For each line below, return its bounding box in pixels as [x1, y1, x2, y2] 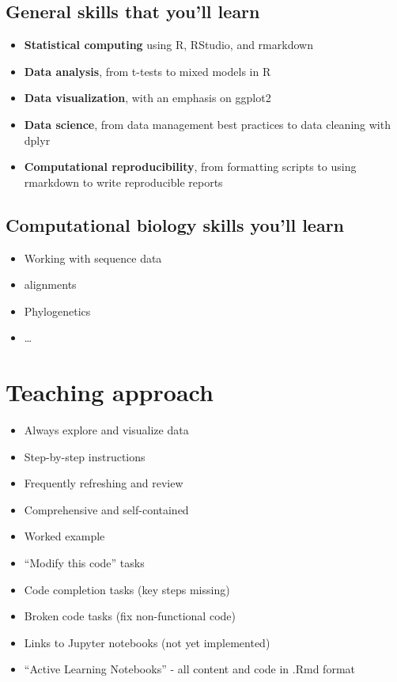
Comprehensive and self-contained [24, 501, 189, 517]
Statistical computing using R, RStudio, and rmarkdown [24, 36, 313, 53]
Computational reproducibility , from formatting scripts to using [24, 158, 357, 175]
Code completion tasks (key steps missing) [24, 581, 230, 597]
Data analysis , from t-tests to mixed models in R [24, 63, 271, 79]
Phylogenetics [24, 302, 91, 319]
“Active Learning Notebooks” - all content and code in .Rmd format [24, 661, 355, 677]
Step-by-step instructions [24, 448, 146, 464]
